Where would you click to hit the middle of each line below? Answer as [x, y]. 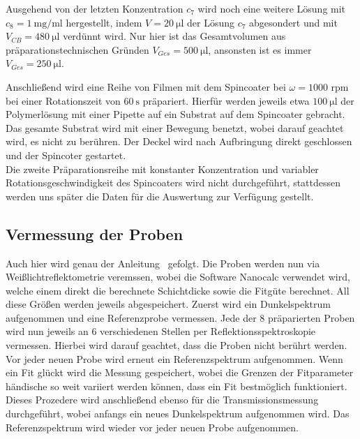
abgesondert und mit [293, 22]
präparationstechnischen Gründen [77, 49]
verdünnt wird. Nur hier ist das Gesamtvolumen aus [174, 36]
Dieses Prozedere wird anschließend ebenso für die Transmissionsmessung [162, 400]
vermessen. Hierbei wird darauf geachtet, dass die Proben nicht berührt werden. [177, 345]
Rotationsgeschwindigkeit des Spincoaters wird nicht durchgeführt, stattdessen [173, 183]
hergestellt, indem [104, 22]
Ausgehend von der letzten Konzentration [95, 8]
